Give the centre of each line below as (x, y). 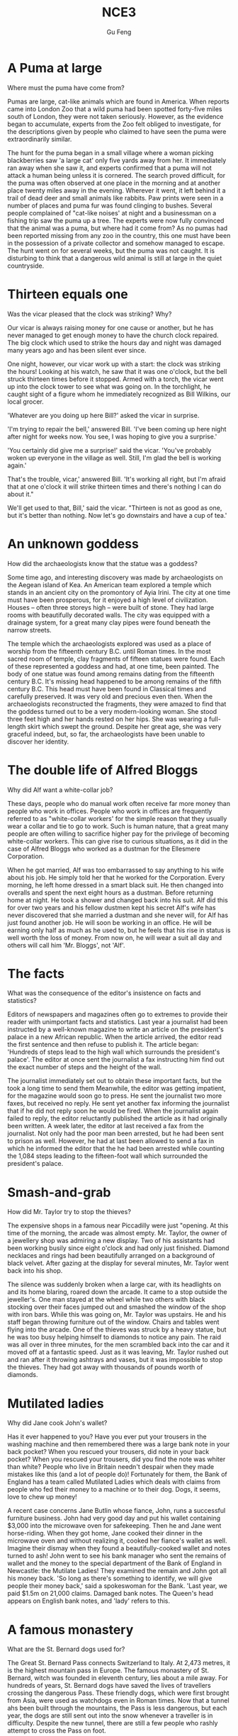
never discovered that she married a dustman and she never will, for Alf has (118, 915)
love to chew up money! (42, 1497)
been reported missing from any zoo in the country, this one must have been (119, 235)
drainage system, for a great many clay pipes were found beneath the (109, 622)
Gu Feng (119, 32)
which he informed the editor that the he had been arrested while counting (116, 1149)
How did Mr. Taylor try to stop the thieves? (69, 1212)
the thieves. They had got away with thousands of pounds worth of (105, 1367)
